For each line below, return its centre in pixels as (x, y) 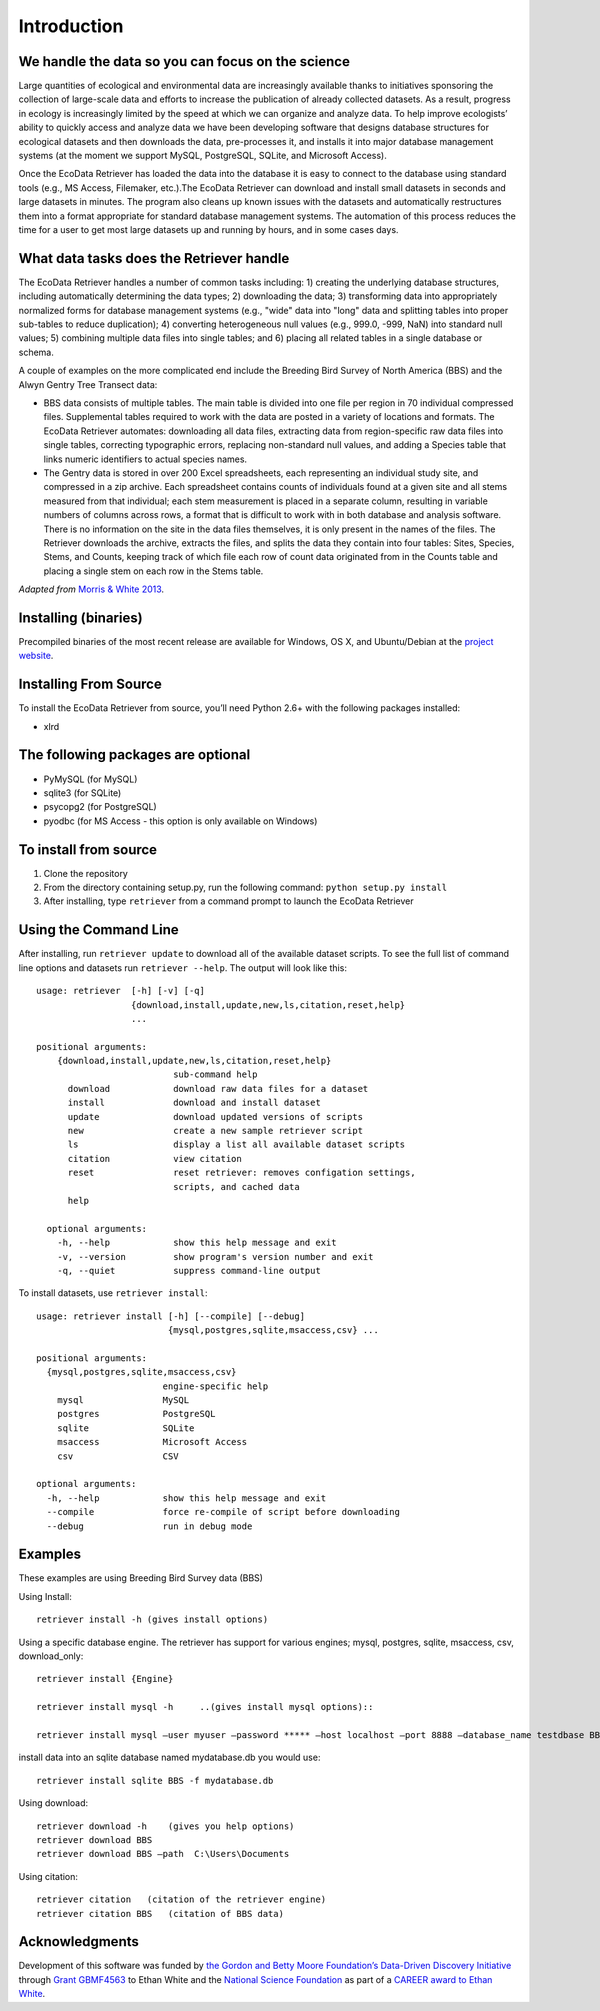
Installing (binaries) (81, 617)
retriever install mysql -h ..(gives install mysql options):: (205, 1707)
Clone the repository (86, 873)
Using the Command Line (98, 930)
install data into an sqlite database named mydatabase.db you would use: (169, 1757)
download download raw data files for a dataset (218, 1088)
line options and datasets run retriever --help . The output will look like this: (182, 967)
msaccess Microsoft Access (152, 1442)
